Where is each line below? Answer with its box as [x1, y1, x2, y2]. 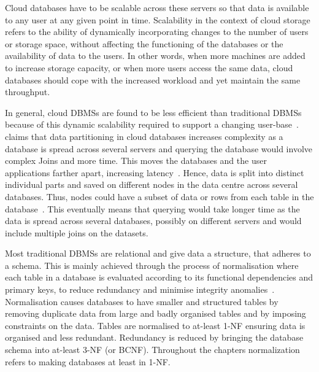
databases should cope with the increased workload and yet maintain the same [5, 73, 301, 86]
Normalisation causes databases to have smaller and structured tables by [5, 295, 279, 308]
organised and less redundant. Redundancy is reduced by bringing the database [5, 331, 304, 344]
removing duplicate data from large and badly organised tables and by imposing [5, 307, 306, 320]
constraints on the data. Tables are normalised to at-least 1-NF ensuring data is [5, 319, 306, 331]
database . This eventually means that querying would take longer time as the [5, 202, 300, 215]
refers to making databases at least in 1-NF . [5, 355, 171, 368]
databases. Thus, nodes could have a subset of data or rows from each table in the [5, 190, 314, 203]
